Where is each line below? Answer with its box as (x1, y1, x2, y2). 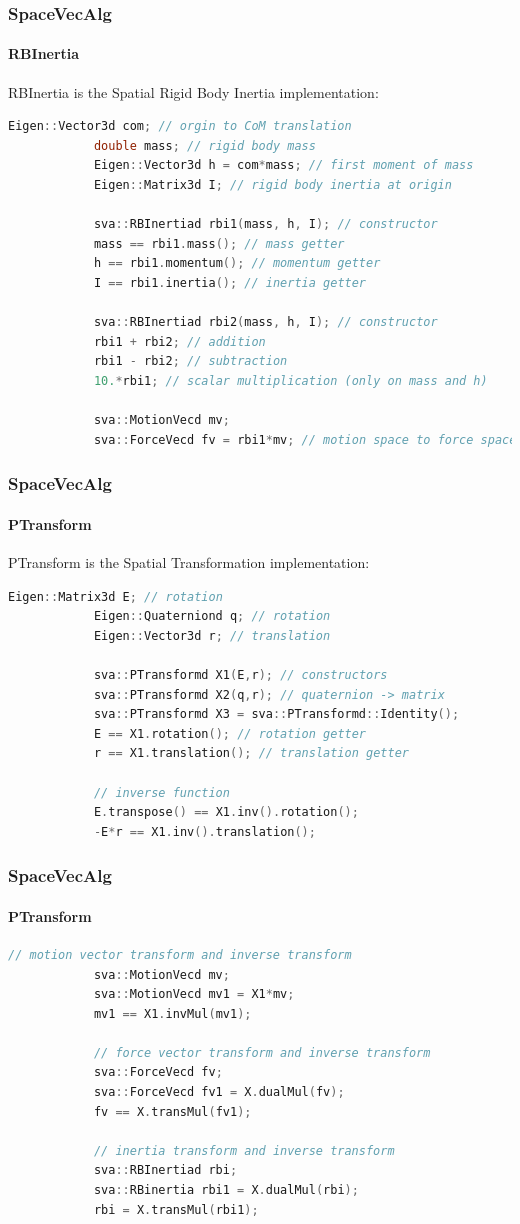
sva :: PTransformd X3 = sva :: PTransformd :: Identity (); (93, 707, 460, 722)
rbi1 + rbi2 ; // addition (93, 334, 266, 349)
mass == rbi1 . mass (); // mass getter (93, 236, 345, 251)
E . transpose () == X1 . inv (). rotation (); (93, 805, 359, 820)
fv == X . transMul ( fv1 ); (93, 1104, 252, 1119)
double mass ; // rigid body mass (93, 138, 316, 153)
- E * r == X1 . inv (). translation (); (93, 824, 316, 839)
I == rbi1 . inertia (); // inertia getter (93, 275, 367, 290)
